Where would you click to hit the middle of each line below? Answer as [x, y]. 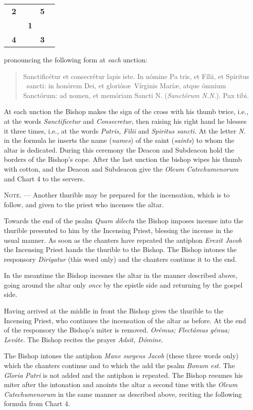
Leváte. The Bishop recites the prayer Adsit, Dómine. [84, 339]
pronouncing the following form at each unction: [76, 59]
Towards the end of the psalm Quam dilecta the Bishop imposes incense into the [124, 221]
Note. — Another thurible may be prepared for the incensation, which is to [117, 195]
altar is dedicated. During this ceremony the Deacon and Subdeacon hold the [119, 149]
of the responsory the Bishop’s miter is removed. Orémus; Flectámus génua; [117, 330]
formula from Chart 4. [37, 403]
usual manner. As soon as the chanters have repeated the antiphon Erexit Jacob [123, 240]
